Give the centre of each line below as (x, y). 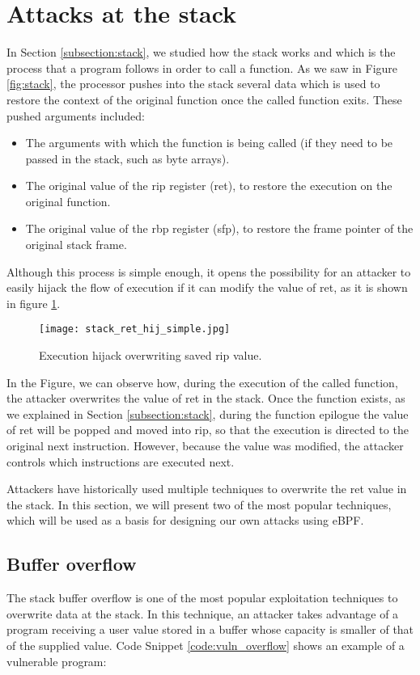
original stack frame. (76, 245)
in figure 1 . (34, 303)
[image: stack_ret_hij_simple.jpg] (135, 329)
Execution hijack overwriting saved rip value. (151, 355)
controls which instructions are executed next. (121, 461)
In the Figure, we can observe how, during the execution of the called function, (202, 382)
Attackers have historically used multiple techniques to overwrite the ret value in (207, 489)
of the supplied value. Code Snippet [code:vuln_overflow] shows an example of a (206, 645)
